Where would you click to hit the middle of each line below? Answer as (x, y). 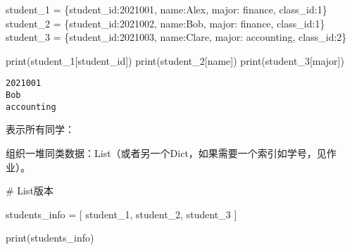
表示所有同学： (40, 129)
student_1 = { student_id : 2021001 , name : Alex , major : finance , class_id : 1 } (166, 9)
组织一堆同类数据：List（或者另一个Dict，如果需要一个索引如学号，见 (166, 152)
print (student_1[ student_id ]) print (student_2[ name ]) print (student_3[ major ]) (175, 60)
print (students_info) (50, 238)
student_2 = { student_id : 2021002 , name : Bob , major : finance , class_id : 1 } (165, 23)
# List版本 (30, 190)
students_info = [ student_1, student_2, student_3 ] (121, 214)
